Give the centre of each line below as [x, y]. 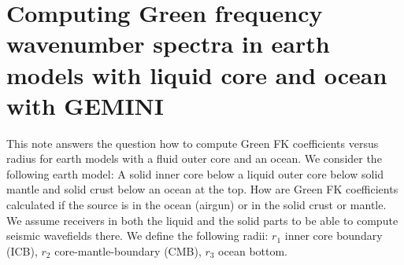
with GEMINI [85, 105]
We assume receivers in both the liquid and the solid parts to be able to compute [202, 220]
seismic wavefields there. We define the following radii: [137, 236]
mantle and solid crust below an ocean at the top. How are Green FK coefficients [202, 189]
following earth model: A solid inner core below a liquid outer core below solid [195, 173]
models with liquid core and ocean [197, 74]
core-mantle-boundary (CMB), [128, 250]
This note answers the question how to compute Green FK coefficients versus [193, 143]
